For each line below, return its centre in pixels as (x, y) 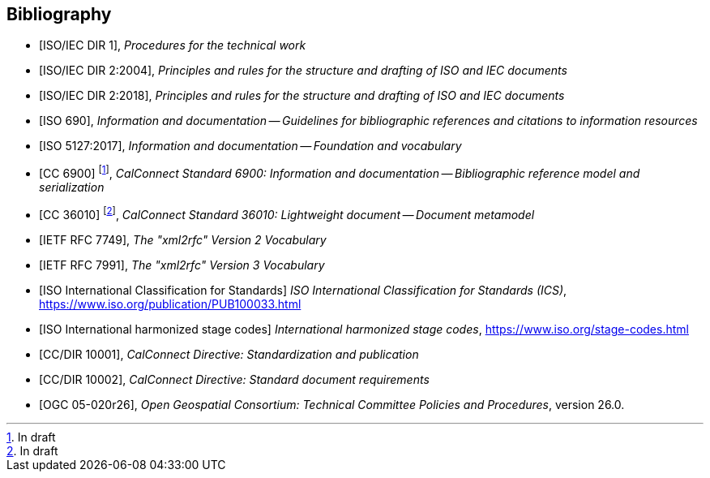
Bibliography (59, 14)
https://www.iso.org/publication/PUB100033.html (170, 304)
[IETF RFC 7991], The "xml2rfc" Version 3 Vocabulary (182, 265)
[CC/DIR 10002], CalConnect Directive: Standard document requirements (234, 379)
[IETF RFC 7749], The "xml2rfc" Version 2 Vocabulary (183, 239)
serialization (72, 187)
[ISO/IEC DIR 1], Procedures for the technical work (173, 45)
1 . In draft (31, 437)
